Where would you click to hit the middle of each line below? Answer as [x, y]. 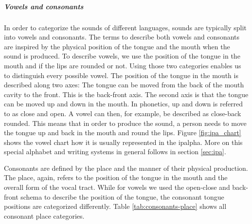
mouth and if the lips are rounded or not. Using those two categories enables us [123, 65]
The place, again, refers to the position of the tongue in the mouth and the [116, 177]
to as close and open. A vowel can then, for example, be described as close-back [123, 113]
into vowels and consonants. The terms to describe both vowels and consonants [122, 37]
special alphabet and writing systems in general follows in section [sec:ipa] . [115, 152]
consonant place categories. [44, 215]
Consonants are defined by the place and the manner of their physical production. [126, 168]
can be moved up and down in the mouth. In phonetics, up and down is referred [124, 104]
